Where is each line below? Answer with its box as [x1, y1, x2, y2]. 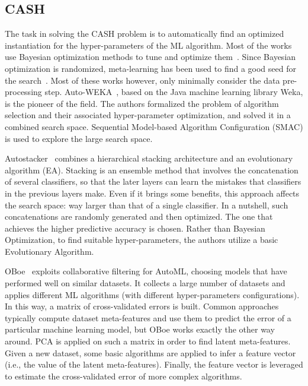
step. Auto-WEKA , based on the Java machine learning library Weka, [44, 86, 303, 98]
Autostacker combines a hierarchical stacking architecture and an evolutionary [5, 152, 293, 164]
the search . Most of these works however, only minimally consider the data [5, 74, 280, 86]
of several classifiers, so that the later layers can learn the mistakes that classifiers [5, 175, 301, 188]
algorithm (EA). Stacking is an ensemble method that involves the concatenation [5, 163, 299, 176]
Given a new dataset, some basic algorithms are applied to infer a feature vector [5, 346, 296, 359]
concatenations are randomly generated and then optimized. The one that [5, 210, 273, 223]
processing [5, 86, 42, 98]
